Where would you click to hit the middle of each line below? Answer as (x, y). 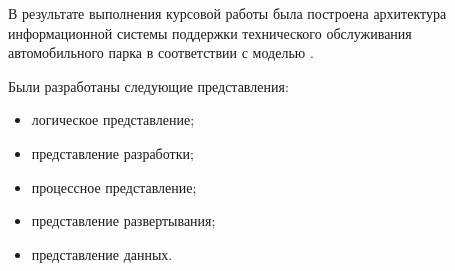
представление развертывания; (123, 220)
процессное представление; (114, 186)
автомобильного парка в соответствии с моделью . (161, 52)
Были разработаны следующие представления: (148, 85)
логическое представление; (113, 119)
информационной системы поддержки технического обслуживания (210, 32)
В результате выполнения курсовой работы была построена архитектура (227, 13)
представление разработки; (112, 152)
